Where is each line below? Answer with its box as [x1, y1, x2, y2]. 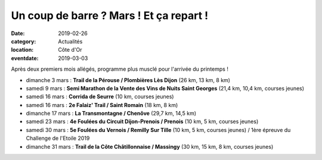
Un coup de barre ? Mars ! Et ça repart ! [11, 9, 209, 22]
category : [11, 37, 36, 45]
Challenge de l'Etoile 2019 [26, 134, 90, 142]
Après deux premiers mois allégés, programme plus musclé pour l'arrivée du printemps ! [11, 65, 229, 73]
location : [11, 46, 34, 54]
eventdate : [11, 54, 39, 62]
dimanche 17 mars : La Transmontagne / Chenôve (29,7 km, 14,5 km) [26, 110, 197, 117]
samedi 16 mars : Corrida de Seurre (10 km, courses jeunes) [26, 93, 174, 101]
